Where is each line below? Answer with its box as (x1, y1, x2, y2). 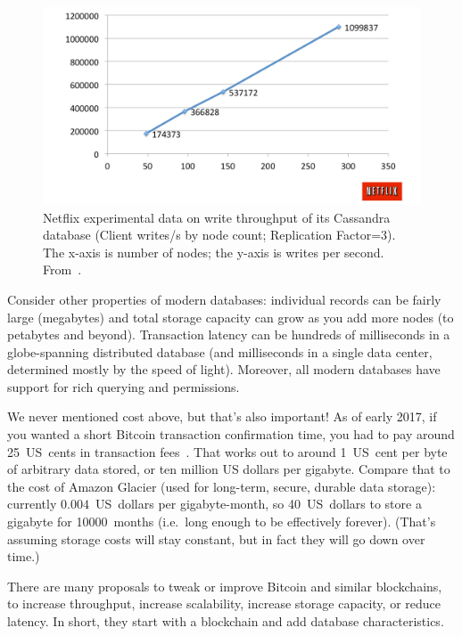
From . (43, 260, 82, 279)
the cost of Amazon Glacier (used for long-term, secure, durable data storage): (7, 477, 436, 495)
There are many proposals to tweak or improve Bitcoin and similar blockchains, (7, 576, 442, 595)
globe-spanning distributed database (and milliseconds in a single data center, (7, 342, 433, 361)
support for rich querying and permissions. (7, 377, 240, 395)
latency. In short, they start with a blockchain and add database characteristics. (7, 612, 444, 630)
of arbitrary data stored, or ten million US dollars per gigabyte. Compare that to (7, 460, 450, 478)
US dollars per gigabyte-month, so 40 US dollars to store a (95, 494, 422, 513)
